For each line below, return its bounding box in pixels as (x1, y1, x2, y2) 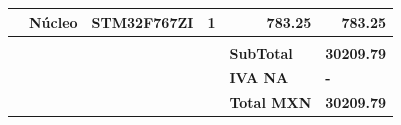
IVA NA (229, 67, 289, 88)
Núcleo (29, 11, 78, 32)
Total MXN (229, 92, 312, 113)
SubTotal (229, 42, 293, 63)
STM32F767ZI (91, 11, 194, 32)
